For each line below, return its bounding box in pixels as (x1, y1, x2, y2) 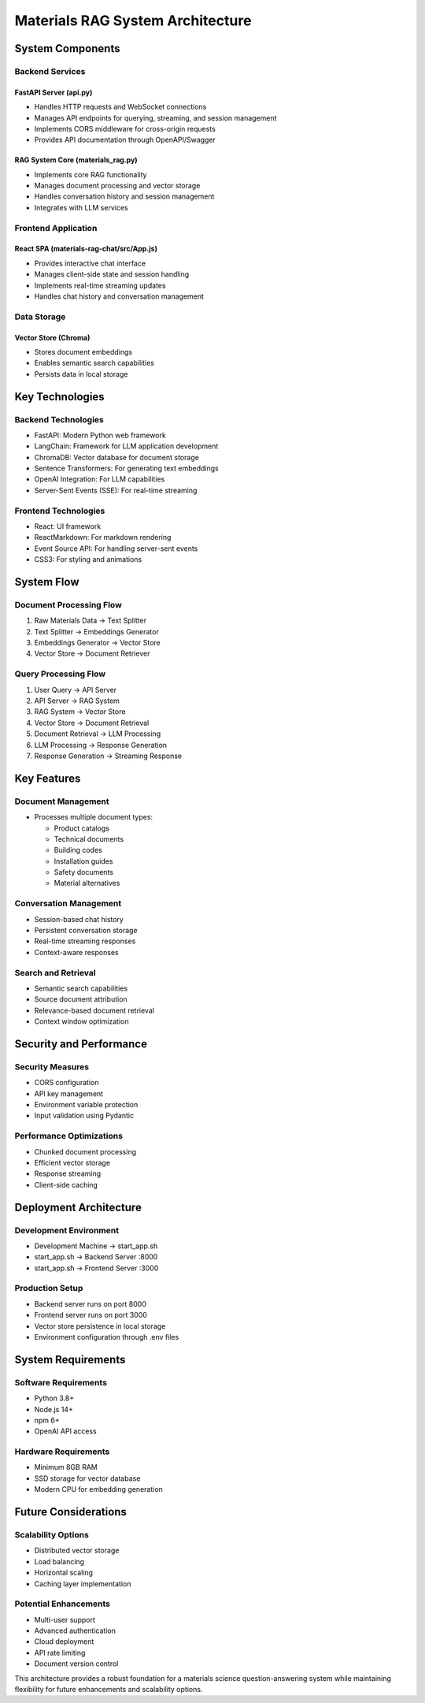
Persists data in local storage (34, 369, 128, 378)
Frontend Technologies (14, 505, 105, 516)
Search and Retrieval (14, 967, 96, 978)
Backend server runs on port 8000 (34, 1299, 147, 1308)
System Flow (14, 575, 79, 589)
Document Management (14, 796, 109, 807)
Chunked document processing (34, 1147, 137, 1156)
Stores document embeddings (34, 347, 133, 356)
